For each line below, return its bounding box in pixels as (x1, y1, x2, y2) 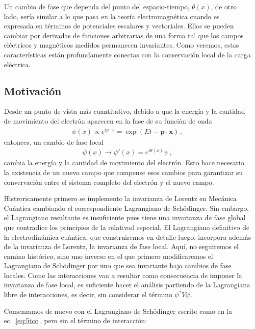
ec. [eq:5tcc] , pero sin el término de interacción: (4, 315, 147, 326)
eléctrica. (4, 59, 31, 69)
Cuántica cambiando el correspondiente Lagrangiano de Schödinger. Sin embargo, (4, 202, 249, 213)
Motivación (4, 83, 62, 98)
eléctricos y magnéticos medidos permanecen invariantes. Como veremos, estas (4, 40, 239, 50)
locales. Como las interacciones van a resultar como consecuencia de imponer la (4, 270, 242, 280)
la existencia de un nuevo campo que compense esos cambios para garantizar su (4, 167, 243, 177)
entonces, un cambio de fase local (4, 136, 104, 147)
